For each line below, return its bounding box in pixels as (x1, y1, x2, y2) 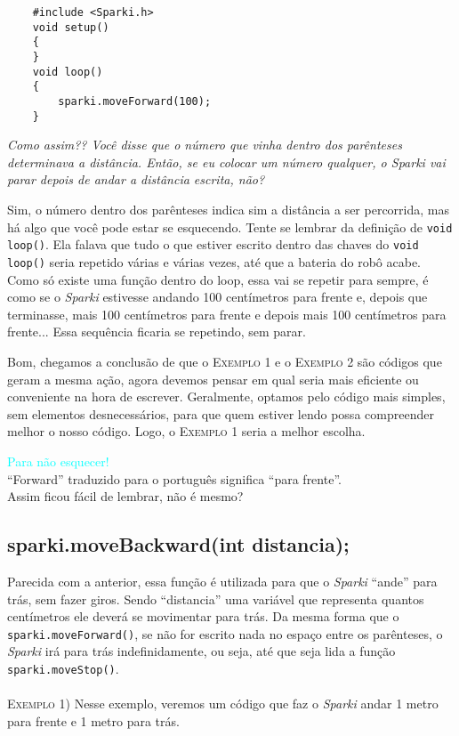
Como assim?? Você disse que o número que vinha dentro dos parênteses (7, 135, 402, 154)
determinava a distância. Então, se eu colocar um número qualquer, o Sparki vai (7, 152, 446, 171)
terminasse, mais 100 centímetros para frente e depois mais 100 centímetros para (7, 304, 447, 323)
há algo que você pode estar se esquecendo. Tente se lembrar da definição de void (7, 217, 453, 236)
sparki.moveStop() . (7, 659, 119, 677)
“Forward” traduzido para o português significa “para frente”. (7, 469, 342, 488)
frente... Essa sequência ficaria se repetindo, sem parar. (7, 322, 306, 341)
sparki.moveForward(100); (58, 94, 212, 108)
